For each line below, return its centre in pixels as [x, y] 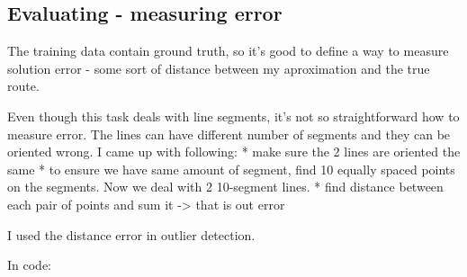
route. [23, 86]
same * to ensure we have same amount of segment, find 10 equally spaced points [231, 169]
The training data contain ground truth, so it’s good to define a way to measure [228, 51]
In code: [29, 265]
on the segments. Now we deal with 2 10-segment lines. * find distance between [225, 187]
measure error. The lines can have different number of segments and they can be [229, 134]
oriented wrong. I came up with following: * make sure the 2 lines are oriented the [234, 152]
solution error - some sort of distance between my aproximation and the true [219, 68]
